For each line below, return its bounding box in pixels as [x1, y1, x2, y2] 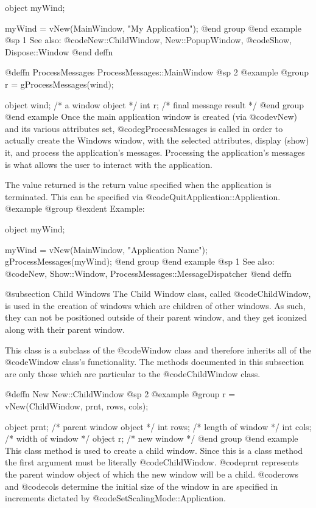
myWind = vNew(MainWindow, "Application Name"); [5, 243, 208, 256]
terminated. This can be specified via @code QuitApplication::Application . [5, 190, 281, 203]
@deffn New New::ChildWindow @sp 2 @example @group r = [5, 388, 236, 400]
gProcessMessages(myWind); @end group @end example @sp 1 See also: [5, 255, 275, 268]
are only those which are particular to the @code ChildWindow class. [5, 367, 261, 380]
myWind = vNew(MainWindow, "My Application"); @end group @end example [5, 21, 301, 34]
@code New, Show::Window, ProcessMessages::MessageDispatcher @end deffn [5, 266, 292, 279]
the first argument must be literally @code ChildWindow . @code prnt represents [5, 456, 299, 468]
